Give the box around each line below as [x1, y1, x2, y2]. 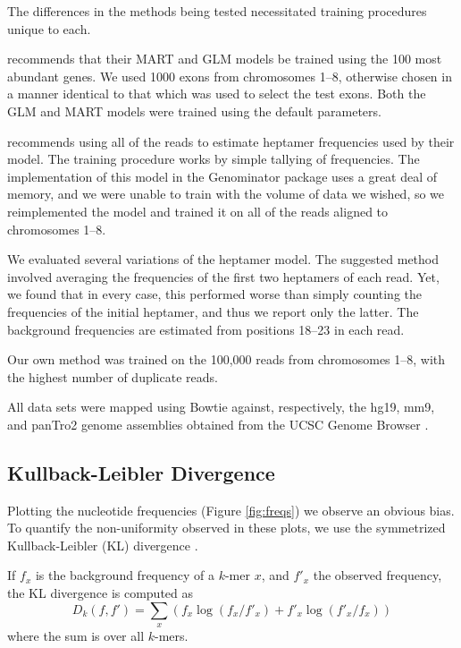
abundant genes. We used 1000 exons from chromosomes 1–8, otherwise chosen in [7, 66, 452, 85]
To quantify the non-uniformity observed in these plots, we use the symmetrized [7, 518, 446, 537]
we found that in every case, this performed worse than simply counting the [7, 285, 423, 303]
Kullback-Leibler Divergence [7, 458, 275, 486]
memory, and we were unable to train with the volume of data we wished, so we [7, 184, 445, 203]
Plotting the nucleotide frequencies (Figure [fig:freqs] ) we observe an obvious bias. [7, 500, 455, 519]
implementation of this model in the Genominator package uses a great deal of [7, 166, 438, 185]
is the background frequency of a [35, 566, 214, 584]
